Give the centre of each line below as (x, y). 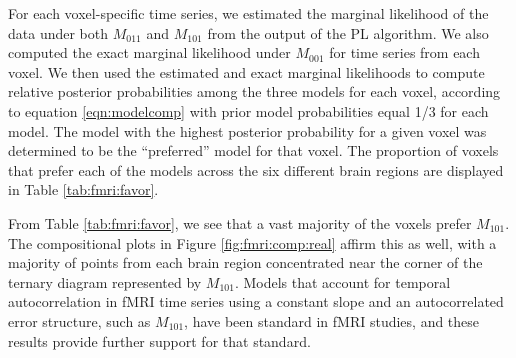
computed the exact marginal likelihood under (149, 52)
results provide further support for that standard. (159, 340)
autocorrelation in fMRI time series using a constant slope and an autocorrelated (256, 301)
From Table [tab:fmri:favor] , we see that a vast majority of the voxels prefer (240, 222)
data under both (58, 32)
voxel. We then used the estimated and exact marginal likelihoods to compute (246, 71)
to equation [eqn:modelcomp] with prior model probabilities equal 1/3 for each (248, 110)
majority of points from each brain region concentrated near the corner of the (245, 262)
